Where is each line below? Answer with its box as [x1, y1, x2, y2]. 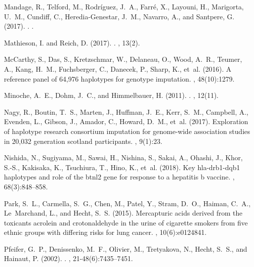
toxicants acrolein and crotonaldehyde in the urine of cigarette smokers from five [4, 217, 248, 227]
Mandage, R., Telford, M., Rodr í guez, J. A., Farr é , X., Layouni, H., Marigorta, [4, 1, 244, 11]
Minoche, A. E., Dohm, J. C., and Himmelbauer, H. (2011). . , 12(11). [4, 90, 219, 100]
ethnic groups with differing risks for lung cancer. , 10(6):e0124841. [4, 227, 207, 237]
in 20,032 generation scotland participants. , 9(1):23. [4, 135, 163, 146]
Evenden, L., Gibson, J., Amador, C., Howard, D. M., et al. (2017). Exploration [4, 116, 249, 127]
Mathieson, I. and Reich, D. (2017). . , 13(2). [4, 37, 140, 47]
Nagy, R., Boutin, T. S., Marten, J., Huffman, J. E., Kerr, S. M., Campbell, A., [4, 106, 249, 117]
